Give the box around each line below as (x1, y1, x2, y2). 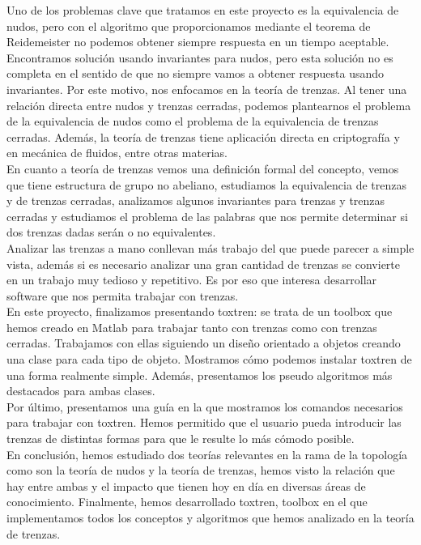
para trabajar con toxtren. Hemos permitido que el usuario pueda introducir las (6, 414, 402, 431)
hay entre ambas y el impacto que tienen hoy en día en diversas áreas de (6, 477, 366, 494)
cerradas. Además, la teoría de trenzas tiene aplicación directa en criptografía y (6, 128, 400, 145)
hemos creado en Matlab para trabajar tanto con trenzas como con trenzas (6, 318, 377, 335)
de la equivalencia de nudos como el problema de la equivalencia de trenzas (6, 113, 379, 130)
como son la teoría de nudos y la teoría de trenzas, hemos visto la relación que (6, 462, 395, 479)
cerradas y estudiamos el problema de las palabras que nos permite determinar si (6, 207, 408, 224)
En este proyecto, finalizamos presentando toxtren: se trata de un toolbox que (6, 303, 393, 320)
